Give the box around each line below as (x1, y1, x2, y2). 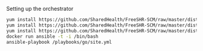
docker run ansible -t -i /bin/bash (6, 33, 98, 40)
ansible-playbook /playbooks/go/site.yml (6, 39, 112, 45)
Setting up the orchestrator (6, 5, 74, 12)
